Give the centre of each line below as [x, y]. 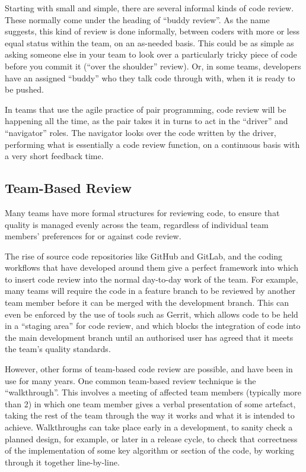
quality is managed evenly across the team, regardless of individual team [137, 224]
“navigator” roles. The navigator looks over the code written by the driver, [141, 132]
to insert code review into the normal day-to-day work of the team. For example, [152, 279]
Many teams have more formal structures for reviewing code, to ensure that [142, 212]
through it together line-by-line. [62, 462]
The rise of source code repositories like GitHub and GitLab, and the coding [144, 256]
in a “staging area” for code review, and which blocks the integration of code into [153, 326]
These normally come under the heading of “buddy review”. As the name [137, 19]
